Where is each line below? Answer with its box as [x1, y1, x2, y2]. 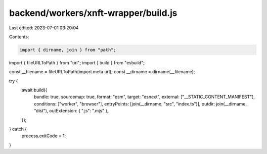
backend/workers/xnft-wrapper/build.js [9, 7, 178, 18]
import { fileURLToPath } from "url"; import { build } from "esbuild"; [9, 59, 145, 65]
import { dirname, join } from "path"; [19, 47, 116, 52]
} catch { [9, 126, 27, 132]
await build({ [21, 87, 47, 93]
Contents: [9, 34, 29, 40]
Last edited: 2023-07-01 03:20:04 [9, 25, 79, 31]
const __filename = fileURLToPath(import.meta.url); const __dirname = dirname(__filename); [9, 69, 195, 75]
